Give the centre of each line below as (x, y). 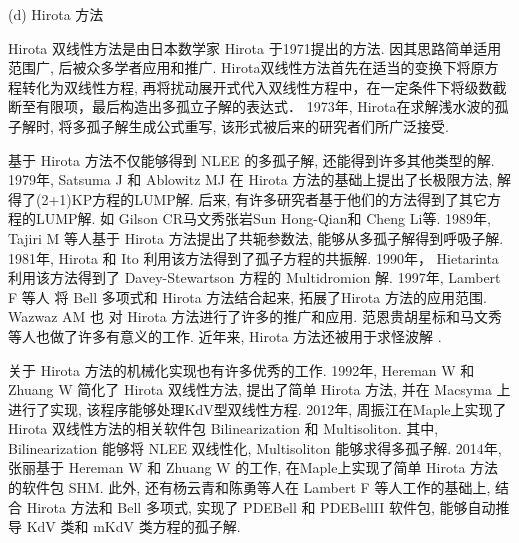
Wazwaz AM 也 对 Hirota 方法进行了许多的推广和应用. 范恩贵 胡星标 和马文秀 (255, 316)
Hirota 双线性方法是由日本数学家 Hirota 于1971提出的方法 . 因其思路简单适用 (255, 47)
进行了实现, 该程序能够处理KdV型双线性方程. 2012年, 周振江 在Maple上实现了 (257, 408)
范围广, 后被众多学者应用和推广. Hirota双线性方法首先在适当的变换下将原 (246, 67)
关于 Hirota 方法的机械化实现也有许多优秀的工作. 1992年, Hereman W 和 (241, 369)
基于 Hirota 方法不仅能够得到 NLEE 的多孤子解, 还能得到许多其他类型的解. (251, 159)
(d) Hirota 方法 (56, 14)
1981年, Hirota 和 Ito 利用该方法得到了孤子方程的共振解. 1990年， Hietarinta (253, 257)
